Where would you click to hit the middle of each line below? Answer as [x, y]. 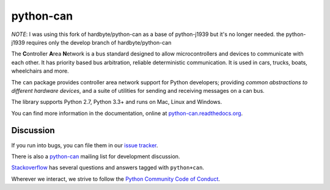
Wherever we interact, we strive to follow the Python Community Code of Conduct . [116, 179]
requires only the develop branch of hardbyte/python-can [99, 42]
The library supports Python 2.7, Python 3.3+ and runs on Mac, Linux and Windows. [117, 102]
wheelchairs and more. [40, 71]
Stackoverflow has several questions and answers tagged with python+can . [108, 167]
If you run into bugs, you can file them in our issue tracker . [85, 145]
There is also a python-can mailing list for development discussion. [96, 156]
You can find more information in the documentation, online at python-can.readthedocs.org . [127, 113]
